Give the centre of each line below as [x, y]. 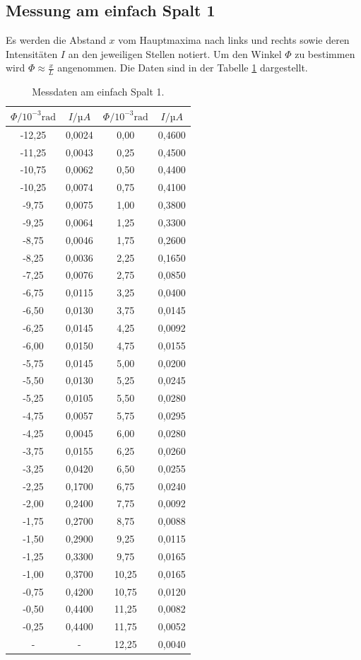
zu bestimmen [325, 53]
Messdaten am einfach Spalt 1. [98, 92]
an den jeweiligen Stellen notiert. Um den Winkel [175, 53]
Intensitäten [32, 53]
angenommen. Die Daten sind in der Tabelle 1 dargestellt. [183, 68]
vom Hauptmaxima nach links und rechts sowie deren [234, 40]
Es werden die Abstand [56, 40]
